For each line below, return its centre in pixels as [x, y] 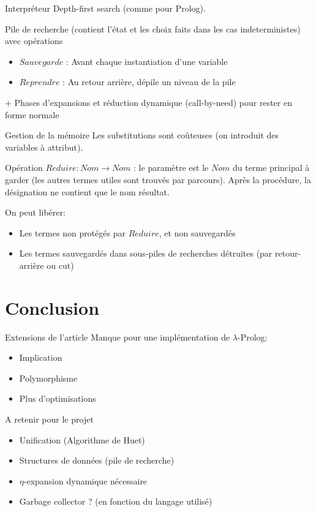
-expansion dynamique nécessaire [85, 480]
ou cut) [60, 265]
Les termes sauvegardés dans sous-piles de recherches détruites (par [146, 253]
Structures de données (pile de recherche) [97, 460]
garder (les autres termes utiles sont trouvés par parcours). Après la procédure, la [158, 179]
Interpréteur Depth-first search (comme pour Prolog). [105, 8]
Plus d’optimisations [58, 398]
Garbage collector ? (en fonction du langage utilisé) [116, 501]
